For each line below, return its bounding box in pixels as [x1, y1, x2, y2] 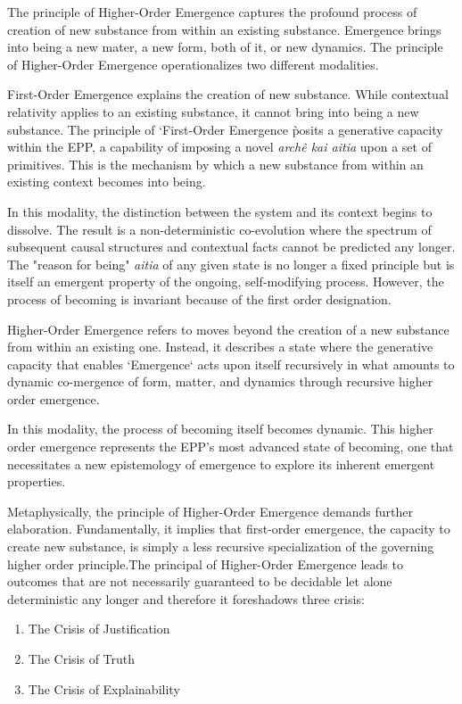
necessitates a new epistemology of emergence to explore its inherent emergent [7, 454, 435, 473]
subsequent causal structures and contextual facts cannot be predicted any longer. [7, 237, 456, 256]
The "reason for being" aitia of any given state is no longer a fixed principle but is [7, 254, 455, 273]
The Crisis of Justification [28, 619, 170, 638]
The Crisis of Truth [28, 650, 136, 667]
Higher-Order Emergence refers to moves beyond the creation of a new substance [7, 319, 450, 338]
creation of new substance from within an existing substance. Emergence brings [7, 20, 441, 38]
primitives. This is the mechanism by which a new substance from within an [7, 154, 424, 173]
